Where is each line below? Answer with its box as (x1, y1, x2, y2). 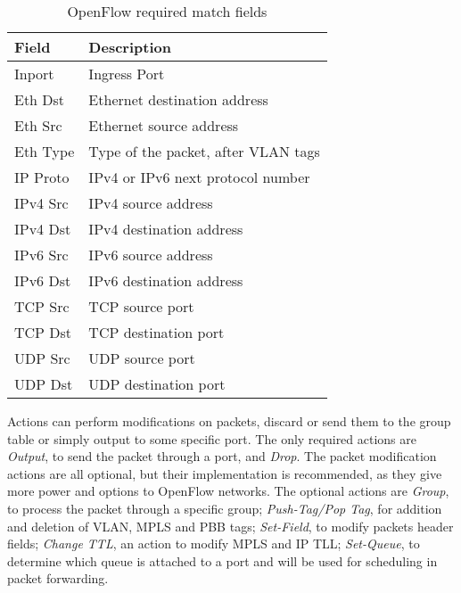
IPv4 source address (88, 193, 213, 213)
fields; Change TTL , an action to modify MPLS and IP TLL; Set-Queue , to (7, 534, 420, 553)
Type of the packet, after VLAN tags (88, 141, 320, 161)
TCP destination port (88, 322, 225, 342)
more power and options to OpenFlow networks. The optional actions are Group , (7, 482, 449, 500)
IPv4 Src (14, 193, 69, 213)
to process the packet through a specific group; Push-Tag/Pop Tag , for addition (7, 498, 442, 517)
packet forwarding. (7, 569, 109, 588)
